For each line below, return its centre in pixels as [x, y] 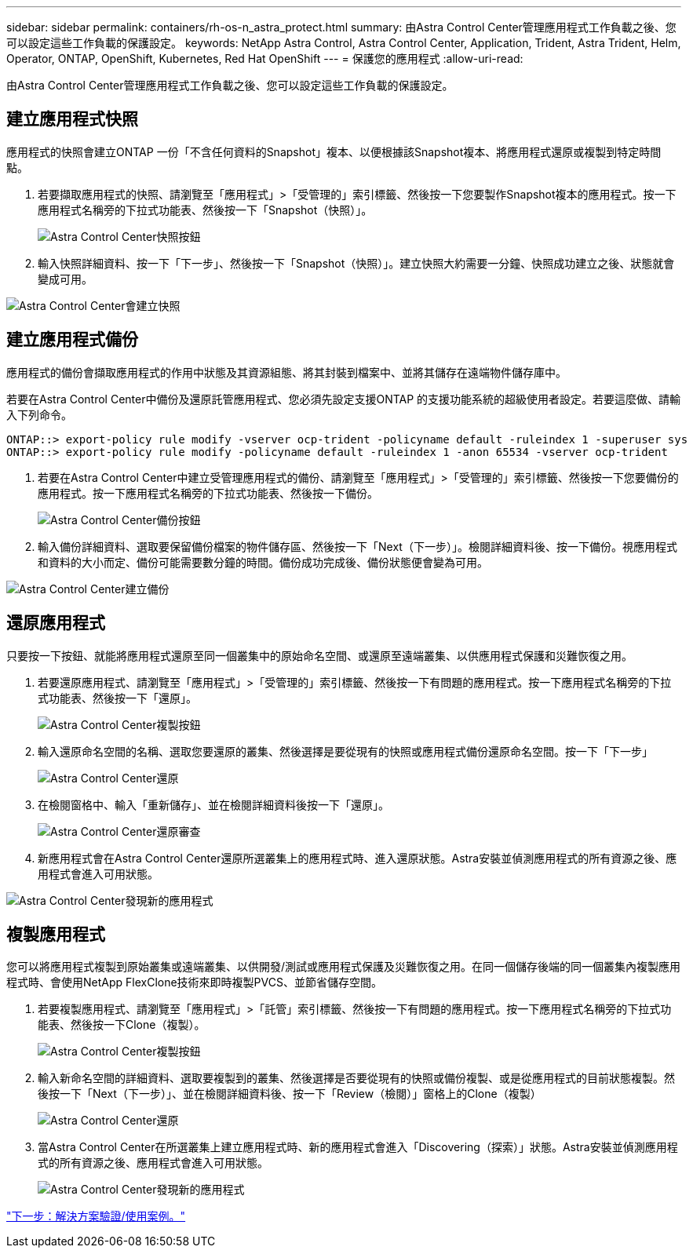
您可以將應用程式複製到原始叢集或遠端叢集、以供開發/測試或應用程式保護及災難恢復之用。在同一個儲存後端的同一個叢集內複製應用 [344, 967]
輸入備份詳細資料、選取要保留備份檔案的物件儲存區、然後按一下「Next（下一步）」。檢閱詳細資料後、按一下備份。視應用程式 [357, 546]
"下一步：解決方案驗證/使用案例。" [96, 1216]
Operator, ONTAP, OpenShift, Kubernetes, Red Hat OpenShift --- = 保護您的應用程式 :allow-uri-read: [265, 58]
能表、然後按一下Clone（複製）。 [122, 1025]
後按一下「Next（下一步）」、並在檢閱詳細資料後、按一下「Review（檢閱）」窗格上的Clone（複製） [290, 1094]
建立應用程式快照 [72, 119]
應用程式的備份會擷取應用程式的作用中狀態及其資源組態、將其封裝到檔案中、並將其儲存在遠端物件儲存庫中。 [286, 372]
